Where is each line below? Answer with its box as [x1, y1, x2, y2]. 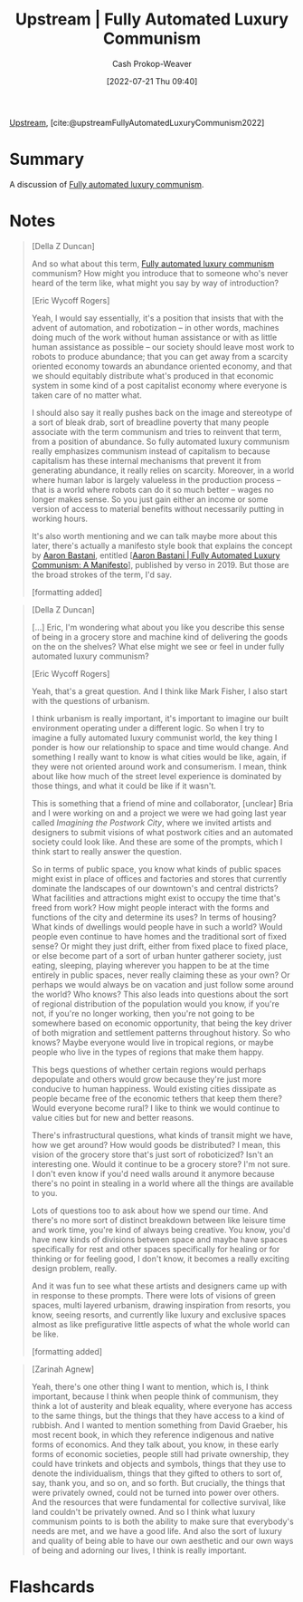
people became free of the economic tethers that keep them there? [31, 1093, 283, 1104]
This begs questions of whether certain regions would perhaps [31, 1064, 267, 1075]
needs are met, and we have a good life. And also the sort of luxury [31, 1525, 282, 1536]
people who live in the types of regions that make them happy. [31, 1047, 264, 1057]
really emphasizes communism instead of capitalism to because [31, 445, 270, 457]
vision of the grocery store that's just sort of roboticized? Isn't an [31, 1149, 274, 1160]
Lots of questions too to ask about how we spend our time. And [31, 1205, 269, 1216]
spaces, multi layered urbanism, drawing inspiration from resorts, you [31, 1299, 291, 1310]
